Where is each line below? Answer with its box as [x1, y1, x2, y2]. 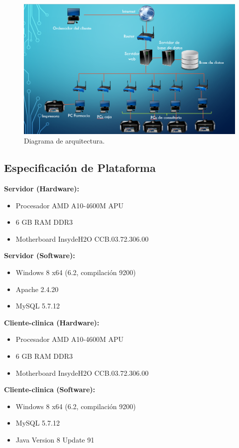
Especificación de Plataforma [4, 160, 156, 175]
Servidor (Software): [4, 250, 75, 261]
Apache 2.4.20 [15, 284, 59, 294]
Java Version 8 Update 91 [15, 434, 95, 445]
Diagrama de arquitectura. [24, 136, 105, 146]
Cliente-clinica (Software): [4, 384, 96, 395]
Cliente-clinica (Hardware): [4, 317, 100, 327]
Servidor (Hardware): [4, 183, 79, 193]
